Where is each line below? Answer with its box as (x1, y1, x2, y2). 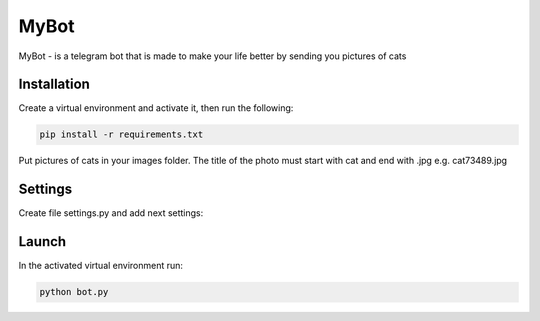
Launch (18, 233, 67, 250)
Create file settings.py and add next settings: (18, 207, 204, 219)
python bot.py (39, 286, 109, 298)
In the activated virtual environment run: (18, 260, 184, 272)
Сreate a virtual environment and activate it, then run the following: (18, 102, 294, 114)
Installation (18, 76, 90, 93)
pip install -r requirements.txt (39, 129, 204, 140)
